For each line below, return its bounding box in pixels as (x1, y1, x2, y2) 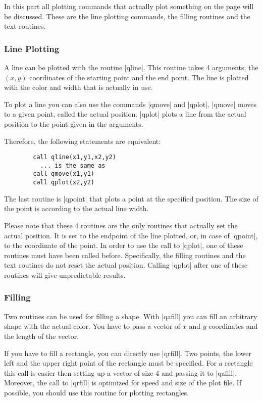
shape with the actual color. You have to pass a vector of (4, 321, 181, 331)
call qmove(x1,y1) (33, 170, 94, 178)
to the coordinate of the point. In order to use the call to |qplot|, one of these (4, 240, 243, 250)
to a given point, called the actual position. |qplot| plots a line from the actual (4, 109, 246, 119)
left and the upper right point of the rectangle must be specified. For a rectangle (4, 358, 253, 368)
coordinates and (208, 321, 258, 331)
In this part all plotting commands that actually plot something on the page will (4, 1, 254, 11)
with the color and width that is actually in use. (4, 82, 153, 92)
